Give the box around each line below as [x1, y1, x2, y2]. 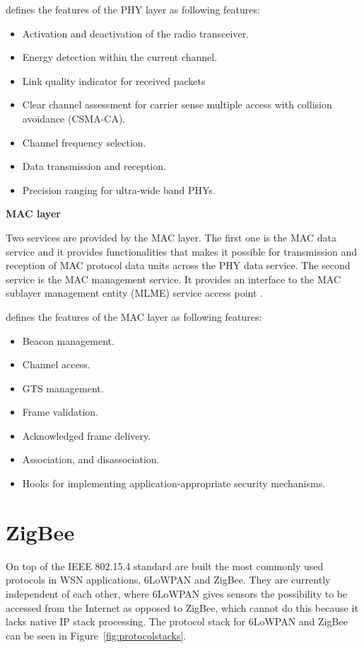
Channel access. [22, 357, 90, 372]
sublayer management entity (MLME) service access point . [6, 285, 263, 300]
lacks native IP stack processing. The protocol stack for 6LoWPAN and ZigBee [6, 614, 348, 629]
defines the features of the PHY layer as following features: [6, 2, 260, 16]
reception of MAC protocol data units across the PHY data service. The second [6, 258, 351, 273]
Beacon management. [22, 333, 115, 348]
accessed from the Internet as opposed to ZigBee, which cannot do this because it [6, 600, 358, 615]
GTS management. [22, 380, 104, 395]
